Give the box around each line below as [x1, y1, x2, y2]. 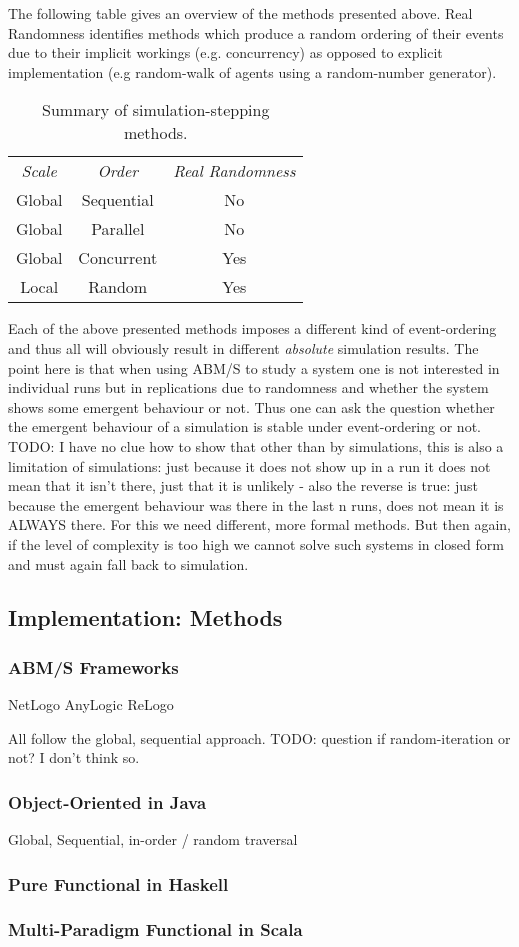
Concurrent [78, 246, 158, 270]
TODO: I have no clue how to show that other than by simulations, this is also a [8, 435, 504, 456]
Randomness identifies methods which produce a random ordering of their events [8, 22, 504, 43]
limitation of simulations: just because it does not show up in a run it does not [8, 455, 491, 476]
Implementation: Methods [8, 602, 283, 633]
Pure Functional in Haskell [8, 871, 229, 896]
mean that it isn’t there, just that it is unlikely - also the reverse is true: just [8, 475, 479, 496]
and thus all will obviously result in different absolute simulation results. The [8, 337, 479, 358]
